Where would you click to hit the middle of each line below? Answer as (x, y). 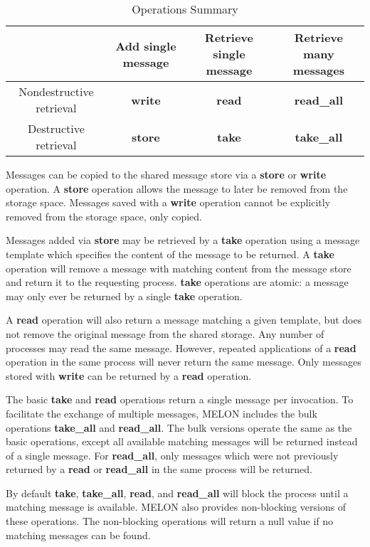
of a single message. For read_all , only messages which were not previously (172, 455)
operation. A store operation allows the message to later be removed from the (177, 188)
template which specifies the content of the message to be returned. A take (170, 254)
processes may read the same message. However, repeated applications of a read (181, 347)
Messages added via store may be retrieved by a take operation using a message (183, 240)
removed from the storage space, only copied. (104, 216)
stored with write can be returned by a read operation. (129, 375)
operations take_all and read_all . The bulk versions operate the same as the (179, 427)
